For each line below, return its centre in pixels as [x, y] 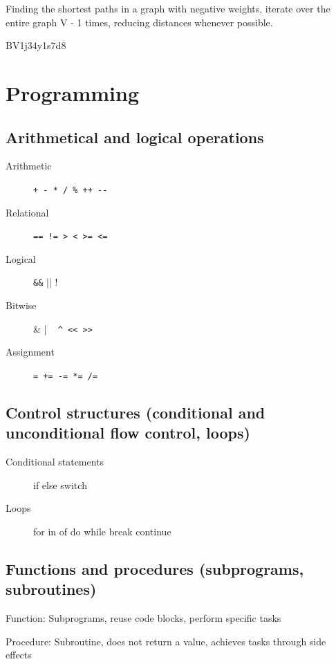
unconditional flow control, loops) [128, 433]
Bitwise [21, 305]
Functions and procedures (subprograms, [155, 568]
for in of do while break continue [102, 531]
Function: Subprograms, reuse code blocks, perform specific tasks [143, 618]
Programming [72, 92]
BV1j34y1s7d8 [36, 45]
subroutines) [51, 589]
